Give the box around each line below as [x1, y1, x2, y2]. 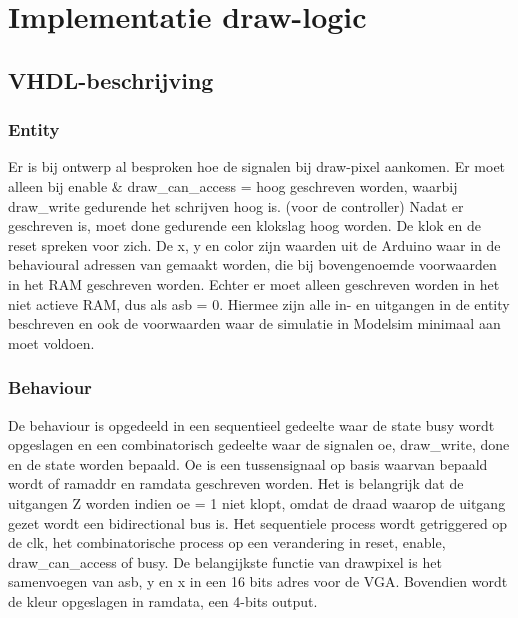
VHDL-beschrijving [8, 64, 214, 95]
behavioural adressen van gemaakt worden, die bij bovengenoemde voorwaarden [8, 254, 497, 275]
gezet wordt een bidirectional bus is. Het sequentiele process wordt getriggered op [8, 512, 508, 533]
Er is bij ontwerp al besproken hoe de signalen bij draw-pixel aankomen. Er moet [8, 156, 506, 177]
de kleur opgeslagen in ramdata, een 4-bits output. [8, 590, 318, 611]
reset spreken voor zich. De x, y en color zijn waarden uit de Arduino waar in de [8, 234, 501, 255]
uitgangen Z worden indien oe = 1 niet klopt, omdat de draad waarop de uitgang [8, 492, 506, 513]
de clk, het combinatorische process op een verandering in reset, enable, [8, 532, 446, 553]
